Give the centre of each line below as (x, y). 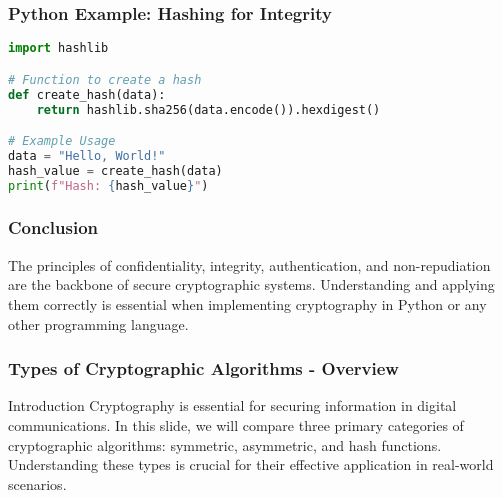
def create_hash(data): (87, 94)
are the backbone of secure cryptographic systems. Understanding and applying (251, 284)
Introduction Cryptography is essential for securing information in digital (232, 405)
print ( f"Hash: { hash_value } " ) (108, 185)
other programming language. (98, 323)
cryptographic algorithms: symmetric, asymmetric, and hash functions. (225, 444)
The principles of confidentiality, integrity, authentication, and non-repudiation (249, 264)
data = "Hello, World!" (87, 155)
